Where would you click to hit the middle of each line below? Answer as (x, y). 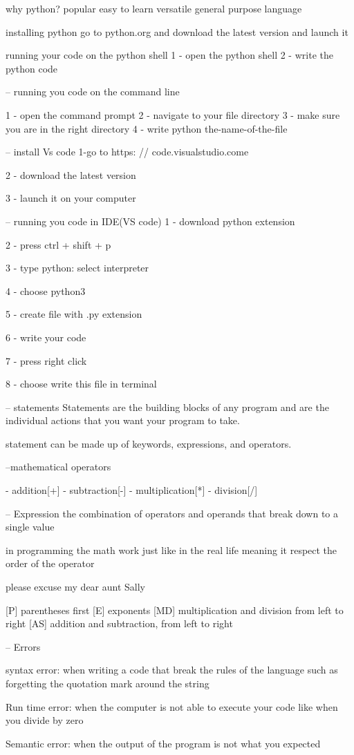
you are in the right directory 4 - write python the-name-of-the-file (147, 128)
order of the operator (50, 563)
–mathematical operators (58, 467)
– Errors (23, 646)
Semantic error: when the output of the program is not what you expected (163, 743)
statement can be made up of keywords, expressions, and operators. (149, 443)
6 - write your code (46, 337)
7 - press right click (46, 360)
